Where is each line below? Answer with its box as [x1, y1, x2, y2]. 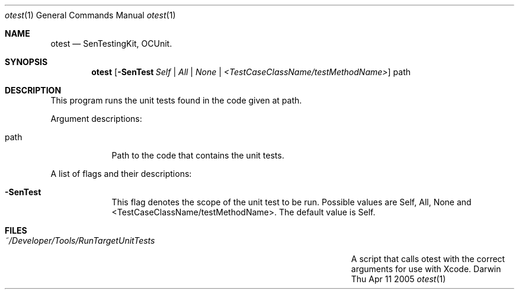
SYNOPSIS [5, 57, 48, 67]
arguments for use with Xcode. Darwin [351, 264, 501, 274]
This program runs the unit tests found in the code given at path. [50, 95, 302, 105]
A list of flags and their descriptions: [50, 169, 192, 179]
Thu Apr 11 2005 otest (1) [351, 274, 446, 284]
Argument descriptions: [50, 114, 142, 124]
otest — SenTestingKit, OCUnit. [50, 38, 172, 49]
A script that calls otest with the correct [351, 254, 505, 264]
